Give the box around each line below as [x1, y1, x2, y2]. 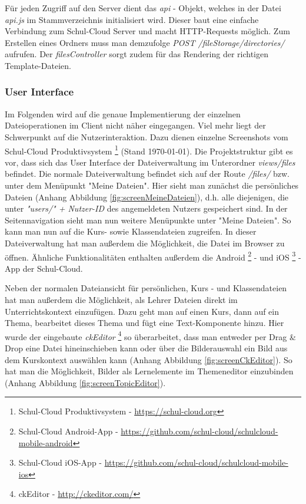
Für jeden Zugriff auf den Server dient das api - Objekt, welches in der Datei [5, 2, 281, 14]
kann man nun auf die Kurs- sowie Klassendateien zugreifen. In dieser [5, 225, 257, 238]
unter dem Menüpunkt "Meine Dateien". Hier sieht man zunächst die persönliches [5, 179, 299, 191]
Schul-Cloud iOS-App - [18, 456, 102, 469]
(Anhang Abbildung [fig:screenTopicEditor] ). [5, 376, 166, 388]
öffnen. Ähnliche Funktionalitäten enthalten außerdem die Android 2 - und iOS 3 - [5, 249, 301, 263]
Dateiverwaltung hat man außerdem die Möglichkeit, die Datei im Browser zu [5, 236, 285, 249]
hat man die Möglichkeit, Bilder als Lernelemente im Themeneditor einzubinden [5, 365, 294, 377]
